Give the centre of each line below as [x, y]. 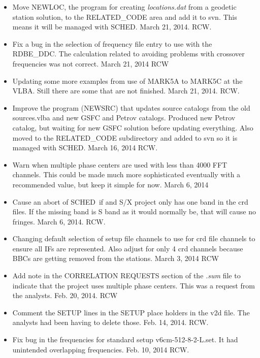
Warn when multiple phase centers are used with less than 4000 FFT [120, 164]
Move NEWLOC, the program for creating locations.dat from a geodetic [124, 7]
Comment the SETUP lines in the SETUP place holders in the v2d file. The [131, 312]
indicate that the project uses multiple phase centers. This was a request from [134, 285]
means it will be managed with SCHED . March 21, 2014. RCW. [112, 27]
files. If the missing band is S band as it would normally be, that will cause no [134, 211]
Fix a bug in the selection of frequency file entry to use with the [112, 43]
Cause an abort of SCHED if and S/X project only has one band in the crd [130, 201]
